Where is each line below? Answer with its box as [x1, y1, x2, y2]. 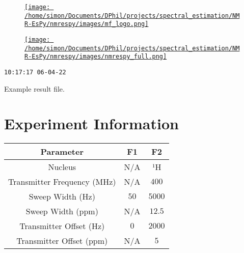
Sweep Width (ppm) [25, 205, 98, 217]
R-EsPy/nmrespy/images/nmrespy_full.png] [24, 53, 167, 61]
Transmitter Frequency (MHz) [8, 176, 116, 188]
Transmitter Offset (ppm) [16, 235, 108, 247]
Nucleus [48, 161, 76, 173]
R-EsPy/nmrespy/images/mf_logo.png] [24, 20, 149, 28]
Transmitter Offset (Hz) [19, 220, 105, 232]
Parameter [40, 146, 84, 158]
